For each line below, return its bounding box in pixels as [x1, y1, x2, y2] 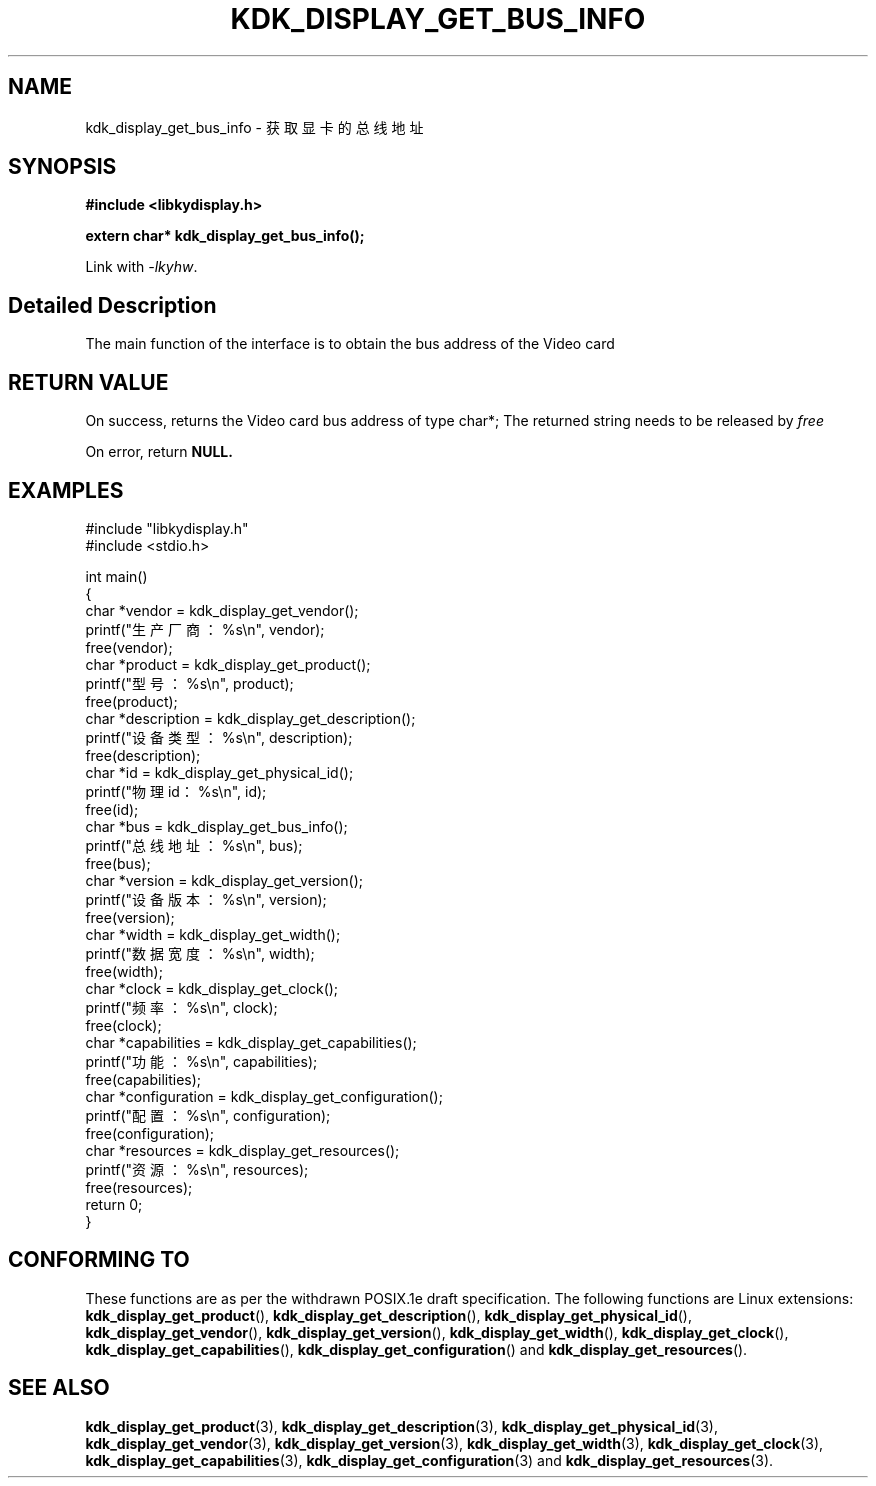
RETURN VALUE [8, 369, 169, 395]
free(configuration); [85, 1124, 215, 1142]
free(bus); [85, 854, 151, 872]
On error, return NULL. [85, 443, 233, 461]
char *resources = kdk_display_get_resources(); [85, 1141, 400, 1159]
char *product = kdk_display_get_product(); [85, 655, 371, 673]
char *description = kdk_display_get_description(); [85, 709, 416, 727]
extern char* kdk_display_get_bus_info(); [85, 227, 365, 245]
